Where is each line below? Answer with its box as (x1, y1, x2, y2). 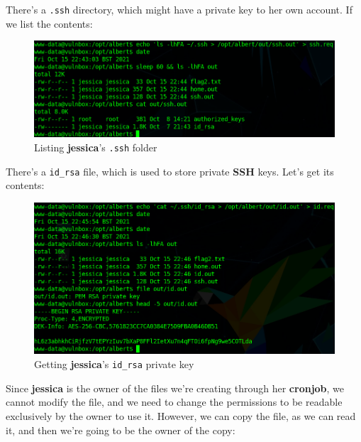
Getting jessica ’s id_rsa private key (34, 357, 194, 372)
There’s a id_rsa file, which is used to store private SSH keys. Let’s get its (6, 163, 334, 178)
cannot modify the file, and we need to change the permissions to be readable (6, 394, 343, 409)
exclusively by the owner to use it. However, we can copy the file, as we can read (6, 408, 356, 423)
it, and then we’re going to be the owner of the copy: (6, 422, 235, 437)
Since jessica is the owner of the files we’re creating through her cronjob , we (6, 380, 345, 395)
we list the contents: (6, 16, 93, 31)
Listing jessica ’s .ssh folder (34, 139, 157, 154)
